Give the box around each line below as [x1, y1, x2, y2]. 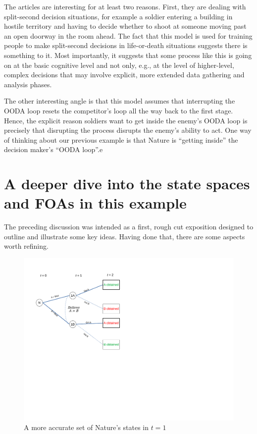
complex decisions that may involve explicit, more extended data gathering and [4, 69, 245, 80]
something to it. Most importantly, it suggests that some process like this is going [4, 50, 252, 60]
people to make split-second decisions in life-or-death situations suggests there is [4, 40, 248, 51]
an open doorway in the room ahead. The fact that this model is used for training [4, 30, 253, 41]
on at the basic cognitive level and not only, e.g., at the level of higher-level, [4, 59, 234, 70]
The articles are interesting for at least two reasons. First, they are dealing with [4, 1, 246, 11]
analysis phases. [4, 79, 52, 89]
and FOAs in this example [4, 193, 187, 213]
